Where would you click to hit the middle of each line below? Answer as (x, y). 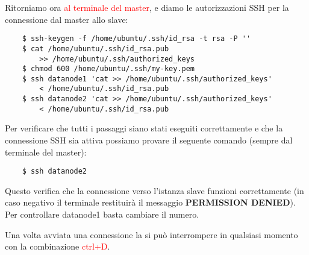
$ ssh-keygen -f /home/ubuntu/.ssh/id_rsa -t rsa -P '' (136, 39)
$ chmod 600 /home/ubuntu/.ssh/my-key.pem (108, 69)
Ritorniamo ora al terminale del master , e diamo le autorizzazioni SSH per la (147, 7)
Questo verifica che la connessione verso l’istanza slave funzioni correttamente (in (154, 190)
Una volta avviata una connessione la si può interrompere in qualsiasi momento (151, 234)
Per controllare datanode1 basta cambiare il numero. (102, 214)
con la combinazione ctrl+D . (58, 246)
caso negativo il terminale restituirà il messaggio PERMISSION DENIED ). (150, 202)
